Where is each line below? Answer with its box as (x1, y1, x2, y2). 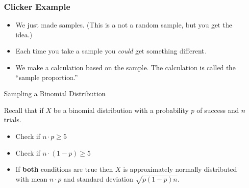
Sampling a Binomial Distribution (4, 88, 106, 99)
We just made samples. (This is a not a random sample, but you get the (15, 20, 232, 30)
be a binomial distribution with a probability (53, 105, 189, 115)
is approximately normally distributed (123, 164, 237, 174)
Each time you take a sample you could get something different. (15, 46, 206, 56)
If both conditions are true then (15, 164, 113, 174)
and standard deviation (63, 173, 133, 184)
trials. (4, 114, 22, 125)
